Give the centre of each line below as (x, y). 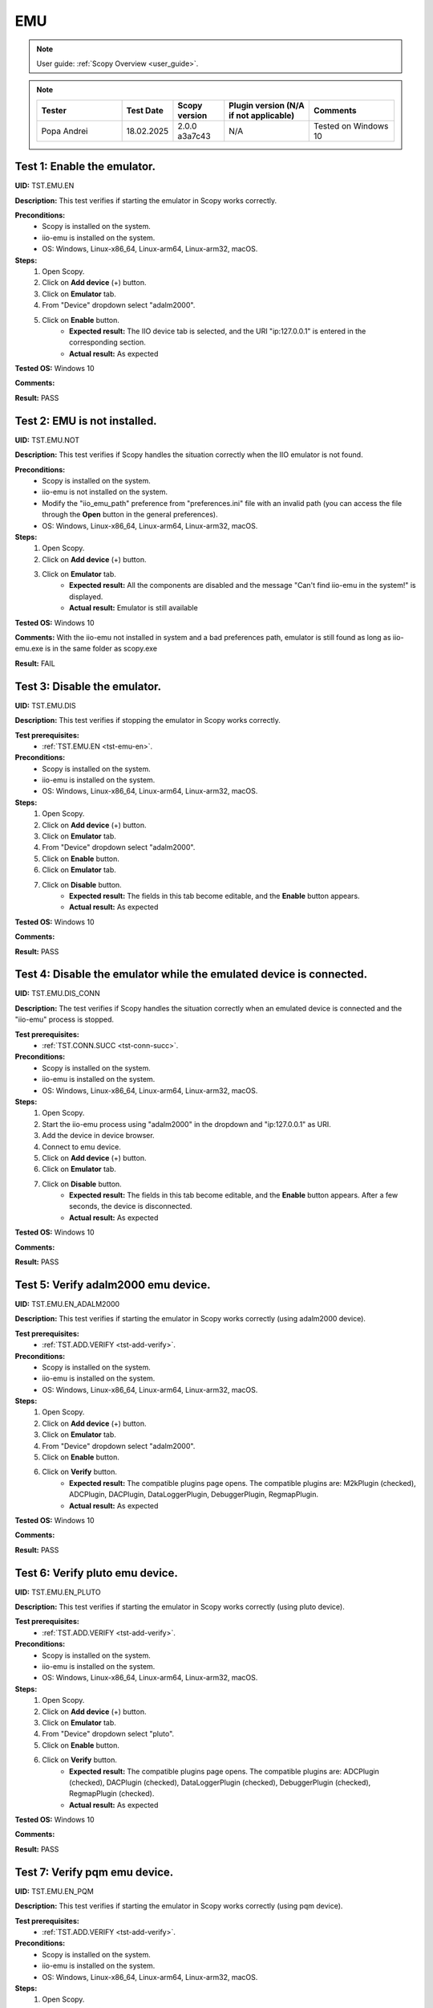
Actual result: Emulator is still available (134, 608)
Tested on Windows (351, 126)
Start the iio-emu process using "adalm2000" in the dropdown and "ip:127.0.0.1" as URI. (187, 1124)
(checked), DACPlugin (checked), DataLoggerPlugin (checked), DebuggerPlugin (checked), (220, 1782)
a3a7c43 (194, 136)
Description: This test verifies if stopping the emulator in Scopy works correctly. (148, 720)
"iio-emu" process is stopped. (65, 1019)
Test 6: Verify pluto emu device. (96, 1573)
